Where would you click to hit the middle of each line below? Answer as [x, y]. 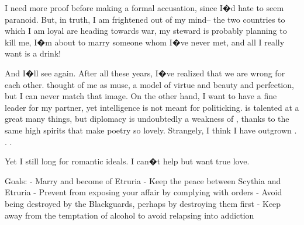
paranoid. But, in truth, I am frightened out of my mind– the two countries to [145, 19]
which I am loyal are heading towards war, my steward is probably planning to [146, 31]
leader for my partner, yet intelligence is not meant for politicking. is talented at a [152, 107]
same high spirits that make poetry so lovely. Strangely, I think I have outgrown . [151, 130]
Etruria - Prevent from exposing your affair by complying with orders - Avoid [144, 192]
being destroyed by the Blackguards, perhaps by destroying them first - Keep [143, 203]
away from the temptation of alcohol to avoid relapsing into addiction [129, 215]
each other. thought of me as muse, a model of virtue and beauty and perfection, [149, 84]
